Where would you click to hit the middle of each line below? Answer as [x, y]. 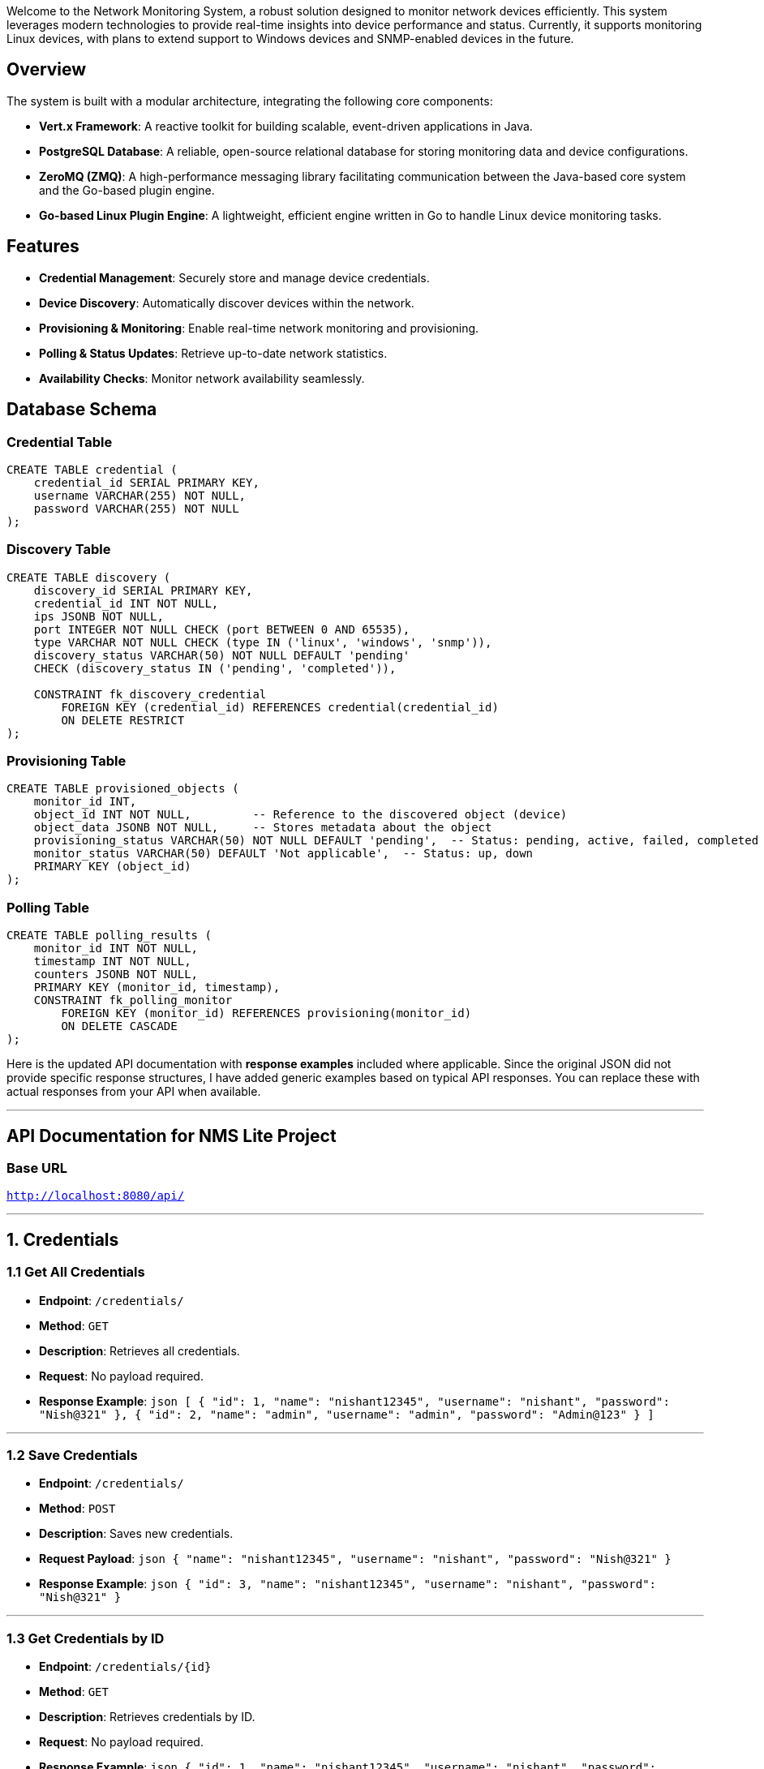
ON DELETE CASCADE [119, 1026]
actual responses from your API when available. [134, 1092]
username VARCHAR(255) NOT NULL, [140, 495]
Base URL [37, 1168]
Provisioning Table [67, 761]
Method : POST [77, 1509]
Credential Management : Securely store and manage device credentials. [234, 277]
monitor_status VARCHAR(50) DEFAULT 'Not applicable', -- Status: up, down [283, 854]
